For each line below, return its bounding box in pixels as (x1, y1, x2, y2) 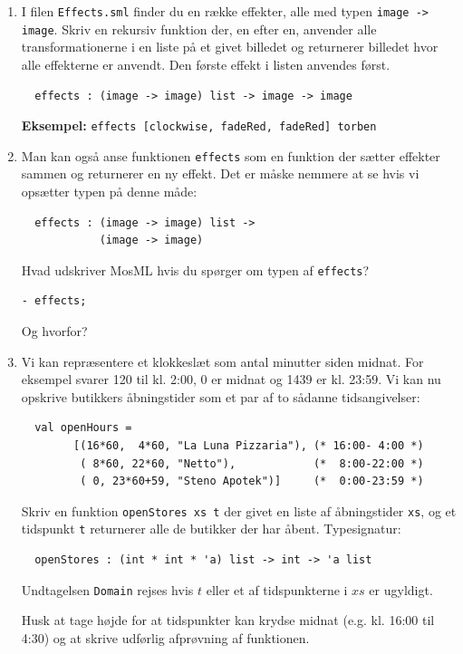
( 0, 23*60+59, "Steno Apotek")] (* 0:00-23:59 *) (80, 475, 424, 488)
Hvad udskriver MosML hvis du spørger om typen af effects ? (21, 260, 370, 279)
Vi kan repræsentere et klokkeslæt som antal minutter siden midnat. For (21, 351, 424, 370)
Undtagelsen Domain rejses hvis (21, 580, 194, 599)
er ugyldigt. (369, 580, 433, 599)
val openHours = (34, 421, 132, 435)
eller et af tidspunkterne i (206, 580, 348, 599)
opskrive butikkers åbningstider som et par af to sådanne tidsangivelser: (21, 387, 420, 406)
